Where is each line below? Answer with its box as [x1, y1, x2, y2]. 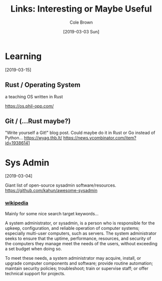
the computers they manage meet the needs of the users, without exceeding [5, 240, 158, 246]
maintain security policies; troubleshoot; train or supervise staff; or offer [5, 265, 148, 271]
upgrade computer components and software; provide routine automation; [5, 260, 153, 266]
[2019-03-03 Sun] [63, 29, 100, 34]
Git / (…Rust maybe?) [5, 117, 71, 125]
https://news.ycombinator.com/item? [63, 135, 136, 141]
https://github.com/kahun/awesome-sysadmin [5, 188, 98, 193]
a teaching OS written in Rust [5, 93, 63, 100]
